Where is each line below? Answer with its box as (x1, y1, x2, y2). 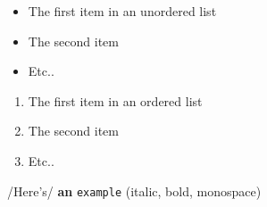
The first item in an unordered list (28, 2, 217, 20)
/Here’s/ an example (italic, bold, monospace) (7, 181, 262, 200)
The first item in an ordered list (28, 91, 203, 110)
